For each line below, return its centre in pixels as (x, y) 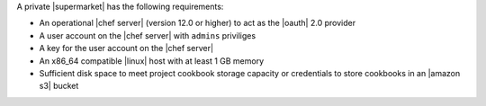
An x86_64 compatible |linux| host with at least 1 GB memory (152, 61)
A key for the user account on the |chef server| (126, 49)
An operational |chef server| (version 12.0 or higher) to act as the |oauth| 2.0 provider (197, 23)
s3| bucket (59, 86)
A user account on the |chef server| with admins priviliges (148, 35)
